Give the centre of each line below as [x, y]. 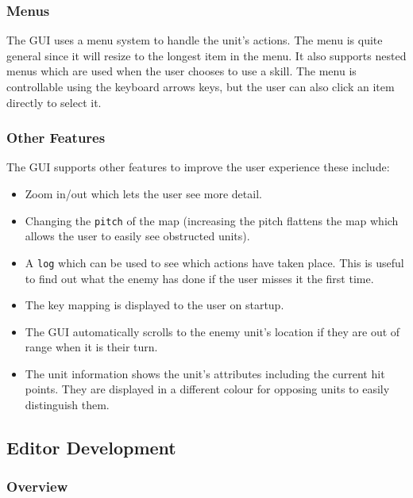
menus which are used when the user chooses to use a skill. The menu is [181, 71]
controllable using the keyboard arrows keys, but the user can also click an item [201, 86]
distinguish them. [67, 405]
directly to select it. [54, 102]
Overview [37, 487]
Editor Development [91, 448]
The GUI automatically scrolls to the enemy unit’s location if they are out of [212, 331]
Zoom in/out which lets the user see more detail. [143, 193]
